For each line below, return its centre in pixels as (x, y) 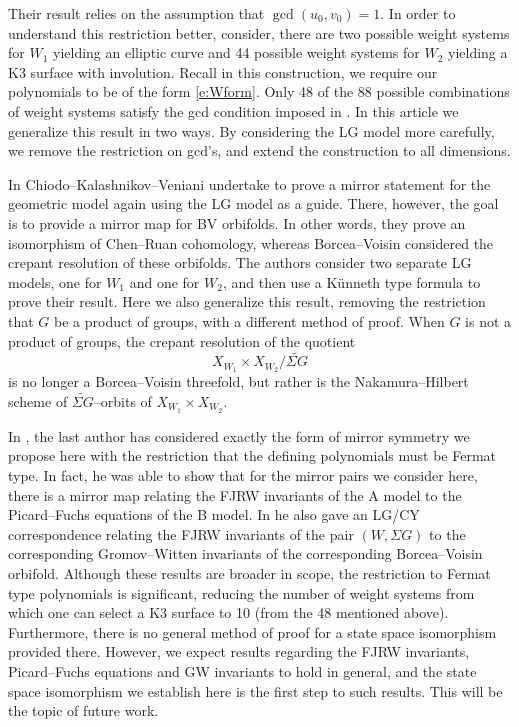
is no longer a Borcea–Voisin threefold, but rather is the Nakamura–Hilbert (238, 381)
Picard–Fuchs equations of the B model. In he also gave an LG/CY (214, 514)
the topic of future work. (83, 710)
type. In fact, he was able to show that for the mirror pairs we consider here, (243, 475)
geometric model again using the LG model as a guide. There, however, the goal (253, 203)
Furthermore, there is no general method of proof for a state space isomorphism (252, 631)
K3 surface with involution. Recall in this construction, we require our (223, 71)
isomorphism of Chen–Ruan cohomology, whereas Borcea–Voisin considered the (251, 242)
